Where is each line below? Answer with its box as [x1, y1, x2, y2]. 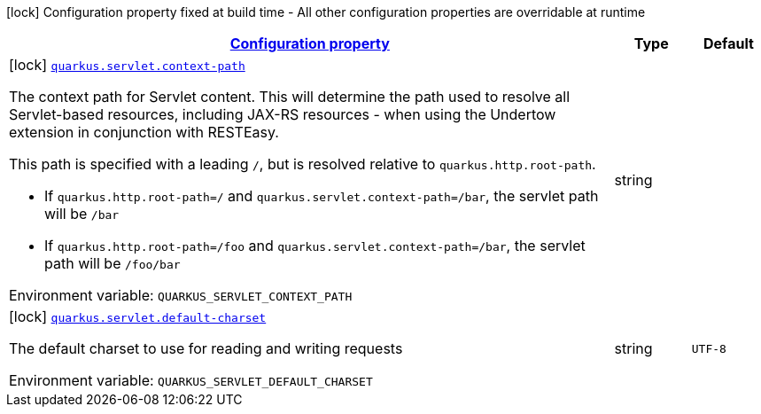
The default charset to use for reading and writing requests [9, 340, 403, 357]
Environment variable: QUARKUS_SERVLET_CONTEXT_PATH [9, 286, 353, 304]
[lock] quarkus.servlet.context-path [9, 56, 245, 74]
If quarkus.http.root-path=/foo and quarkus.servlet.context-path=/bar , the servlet [44, 237, 586, 254]
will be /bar [44, 205, 120, 223]
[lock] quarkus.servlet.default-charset [9, 308, 267, 325]
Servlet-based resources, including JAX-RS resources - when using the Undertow [9, 105, 556, 123]
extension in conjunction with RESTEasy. [9, 123, 279, 141]
